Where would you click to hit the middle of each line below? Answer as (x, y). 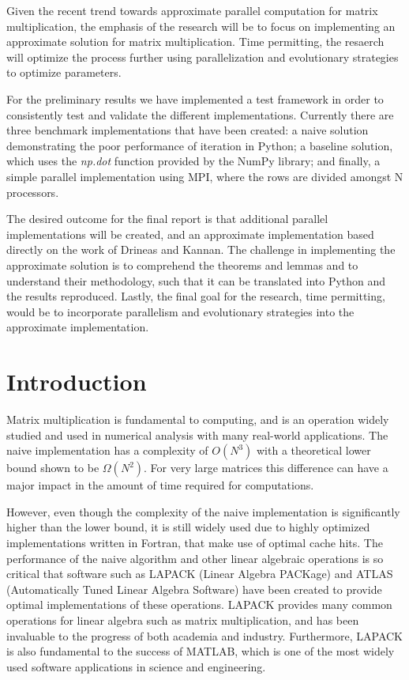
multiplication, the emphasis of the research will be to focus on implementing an (201, 26)
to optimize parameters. (64, 72)
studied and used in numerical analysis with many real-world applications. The (197, 434)
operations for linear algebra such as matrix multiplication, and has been (183, 620)
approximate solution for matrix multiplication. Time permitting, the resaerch (195, 42)
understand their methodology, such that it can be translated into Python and (196, 280)
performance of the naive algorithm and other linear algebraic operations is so (195, 558)
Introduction (77, 382)
